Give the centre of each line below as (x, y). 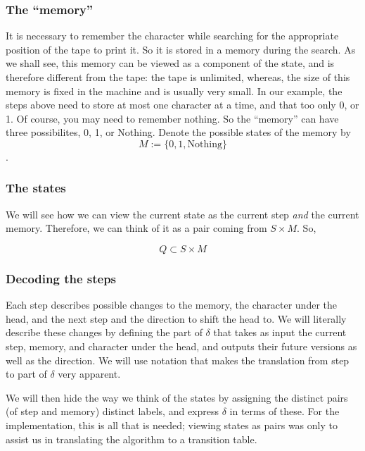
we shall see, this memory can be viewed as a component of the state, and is (170, 63)
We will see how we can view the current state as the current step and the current (182, 214)
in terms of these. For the (284, 411)
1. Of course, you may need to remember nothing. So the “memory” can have (172, 118)
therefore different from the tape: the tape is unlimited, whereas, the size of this (178, 77)
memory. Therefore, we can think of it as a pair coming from (136, 228)
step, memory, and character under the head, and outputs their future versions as (181, 346)
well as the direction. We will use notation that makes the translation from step (178, 360)
